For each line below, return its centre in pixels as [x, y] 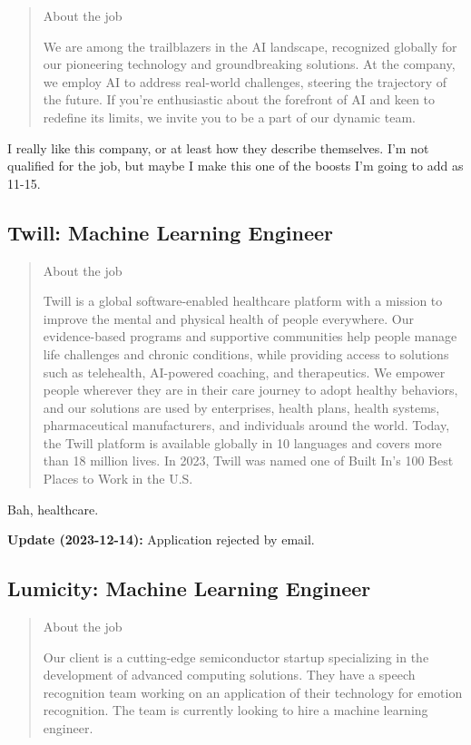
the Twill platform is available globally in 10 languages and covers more [242, 442]
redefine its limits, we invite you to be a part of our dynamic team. [229, 117]
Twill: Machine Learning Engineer [170, 232]
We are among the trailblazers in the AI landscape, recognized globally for [250, 46]
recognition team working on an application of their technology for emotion [253, 692]
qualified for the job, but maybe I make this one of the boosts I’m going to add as [235, 166]
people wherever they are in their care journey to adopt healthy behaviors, [250, 390]
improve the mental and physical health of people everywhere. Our [228, 318]
